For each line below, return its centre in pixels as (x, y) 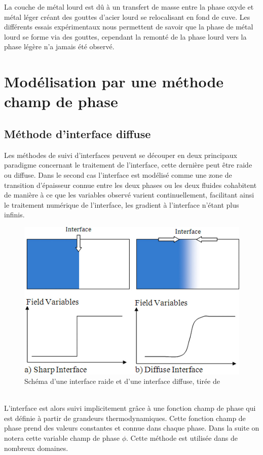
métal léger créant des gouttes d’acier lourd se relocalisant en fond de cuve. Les (127, 17)
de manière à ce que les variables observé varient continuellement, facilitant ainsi (129, 195)
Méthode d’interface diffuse (78, 133)
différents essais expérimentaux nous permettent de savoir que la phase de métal (129, 27)
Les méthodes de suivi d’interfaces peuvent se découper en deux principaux (121, 155)
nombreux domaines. (36, 448)
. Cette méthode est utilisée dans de (182, 438)
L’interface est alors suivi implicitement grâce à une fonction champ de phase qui (130, 408)
